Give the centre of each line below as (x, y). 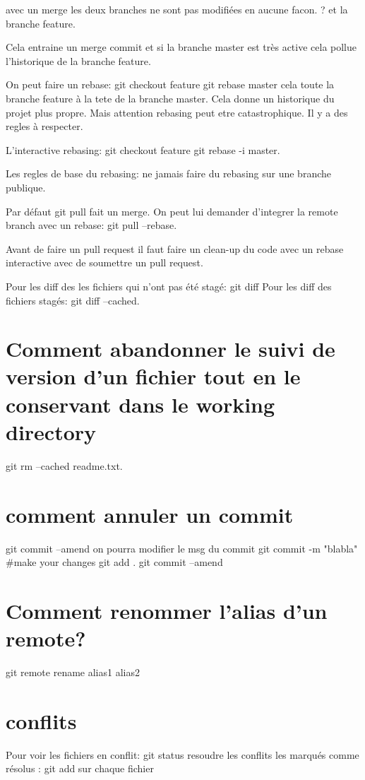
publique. (26, 187)
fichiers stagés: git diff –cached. (73, 300)
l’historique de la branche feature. (78, 60)
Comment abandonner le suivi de (170, 349)
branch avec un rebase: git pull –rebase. (91, 225)
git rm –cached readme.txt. (64, 465)
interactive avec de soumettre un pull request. (104, 262)
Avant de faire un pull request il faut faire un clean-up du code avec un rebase (175, 248)
